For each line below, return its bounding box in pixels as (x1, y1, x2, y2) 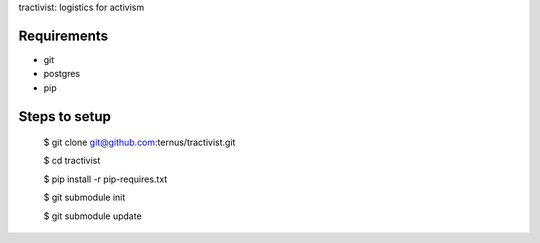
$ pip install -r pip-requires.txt (43, 173, 168, 185)
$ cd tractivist (43, 155, 101, 167)
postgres (43, 68, 80, 80)
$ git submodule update (43, 210, 142, 222)
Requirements (18, 27, 109, 44)
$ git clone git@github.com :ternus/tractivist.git (43, 136, 236, 149)
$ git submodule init (43, 191, 126, 204)
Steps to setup (18, 108, 112, 125)
